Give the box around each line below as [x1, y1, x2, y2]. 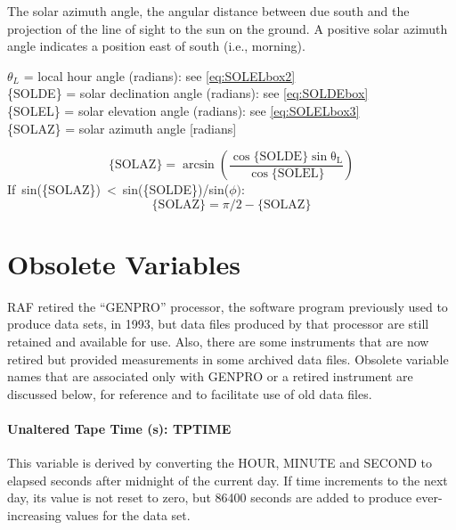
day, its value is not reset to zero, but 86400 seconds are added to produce [7, 488, 412, 507]
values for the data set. [65, 506, 191, 525]
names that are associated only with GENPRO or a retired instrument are [7, 367, 413, 386]
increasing [7, 506, 61, 525]
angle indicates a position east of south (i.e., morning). [7, 37, 305, 55]
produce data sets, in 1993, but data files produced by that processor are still [7, 314, 429, 333]
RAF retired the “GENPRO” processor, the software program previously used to [7, 297, 448, 315]
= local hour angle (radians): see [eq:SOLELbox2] [23, 66, 296, 85]
